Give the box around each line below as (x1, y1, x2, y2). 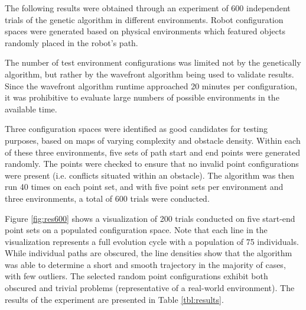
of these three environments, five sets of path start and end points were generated (5, 146, 300, 158)
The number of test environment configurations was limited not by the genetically (5, 56, 301, 69)
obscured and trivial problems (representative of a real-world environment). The (5, 282, 295, 294)
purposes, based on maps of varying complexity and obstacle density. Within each (5, 134, 301, 146)
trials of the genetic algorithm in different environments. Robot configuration (5, 13, 284, 25)
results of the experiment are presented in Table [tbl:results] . (5, 293, 224, 305)
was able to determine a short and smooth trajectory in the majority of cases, (5, 258, 286, 270)
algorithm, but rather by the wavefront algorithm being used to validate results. (5, 67, 294, 80)
